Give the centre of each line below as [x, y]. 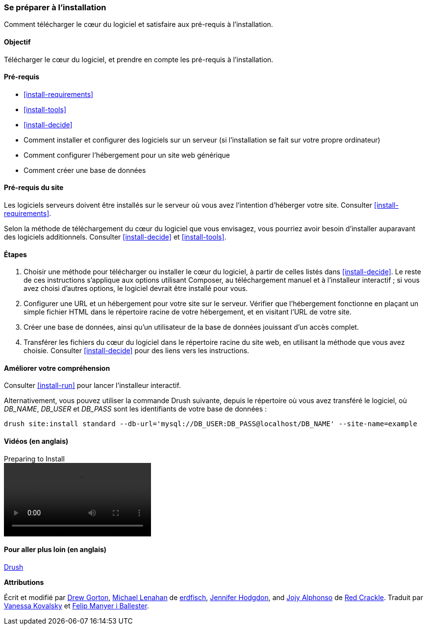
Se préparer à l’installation [55, 7]
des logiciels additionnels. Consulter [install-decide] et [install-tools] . [115, 237]
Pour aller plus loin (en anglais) [55, 550]
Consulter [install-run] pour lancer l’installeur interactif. [92, 386]
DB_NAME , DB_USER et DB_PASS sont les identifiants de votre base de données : [136, 409]
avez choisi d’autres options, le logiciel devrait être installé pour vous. [136, 289]
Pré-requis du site [34, 188]
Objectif [17, 42]
